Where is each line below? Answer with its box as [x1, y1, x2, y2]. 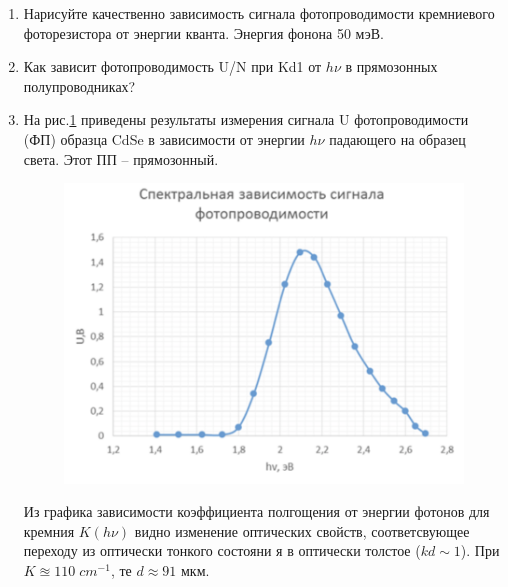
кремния [23, 520, 75, 541]
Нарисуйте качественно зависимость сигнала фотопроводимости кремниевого [23, 3, 495, 23]
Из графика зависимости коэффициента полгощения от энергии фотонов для [23, 501, 490, 522]
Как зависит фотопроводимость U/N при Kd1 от [23, 56, 322, 77]
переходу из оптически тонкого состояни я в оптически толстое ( [23, 540, 421, 561]
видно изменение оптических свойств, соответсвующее [134, 520, 470, 541]
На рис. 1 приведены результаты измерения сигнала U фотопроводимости [23, 109, 469, 130]
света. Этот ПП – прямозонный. [23, 148, 219, 169]
